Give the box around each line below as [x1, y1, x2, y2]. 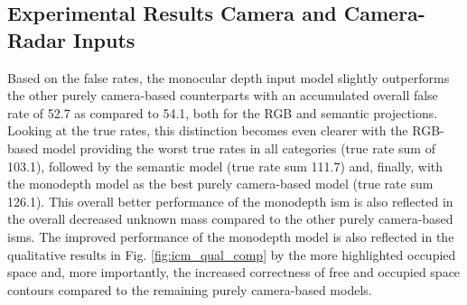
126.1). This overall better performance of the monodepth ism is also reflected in [7, 191, 453, 210]
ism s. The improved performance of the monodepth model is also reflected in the [7, 226, 454, 245]
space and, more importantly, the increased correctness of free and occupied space [7, 263, 461, 282]
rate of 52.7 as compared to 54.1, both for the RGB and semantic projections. [7, 103, 438, 122]
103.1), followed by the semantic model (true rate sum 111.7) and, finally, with [7, 156, 444, 175]
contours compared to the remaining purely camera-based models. [7, 280, 372, 299]
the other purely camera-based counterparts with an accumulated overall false [7, 86, 438, 105]
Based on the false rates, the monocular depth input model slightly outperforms [7, 68, 450, 87]
